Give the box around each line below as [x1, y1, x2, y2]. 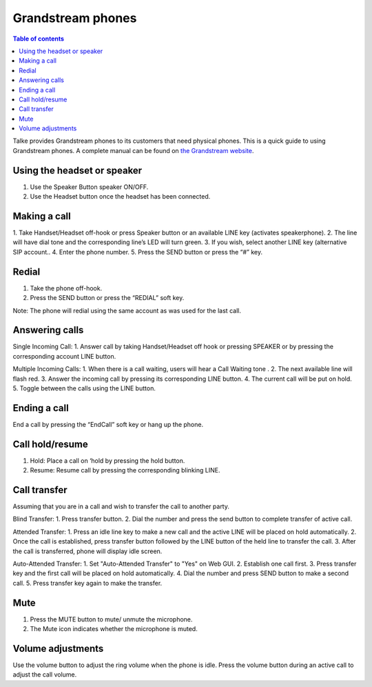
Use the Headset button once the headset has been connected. [30, 192, 211, 201]
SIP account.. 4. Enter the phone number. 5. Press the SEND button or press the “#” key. [12, 248, 263, 256]
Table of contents [12, 34, 65, 43]
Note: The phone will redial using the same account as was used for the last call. [12, 306, 241, 315]
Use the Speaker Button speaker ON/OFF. [30, 183, 149, 191]
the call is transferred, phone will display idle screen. [12, 547, 163, 555]
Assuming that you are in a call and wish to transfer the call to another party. [12, 502, 230, 510]
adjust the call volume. [12, 670, 77, 679]
